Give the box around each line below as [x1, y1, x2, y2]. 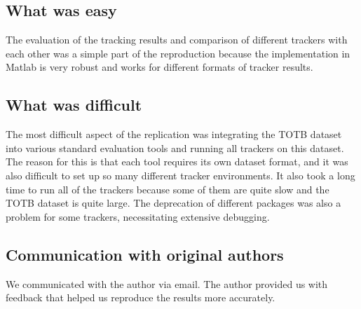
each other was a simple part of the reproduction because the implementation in [6, 46, 350, 60]
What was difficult [6, 94, 142, 116]
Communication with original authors [6, 243, 284, 265]
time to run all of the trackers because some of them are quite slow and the [6, 181, 329, 196]
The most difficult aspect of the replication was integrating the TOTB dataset [6, 127, 342, 142]
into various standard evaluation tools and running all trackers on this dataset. [6, 140, 344, 155]
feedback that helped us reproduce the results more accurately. [6, 290, 275, 305]
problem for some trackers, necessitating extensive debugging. [6, 209, 270, 224]
